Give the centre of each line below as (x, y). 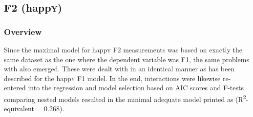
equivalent (19, 109)
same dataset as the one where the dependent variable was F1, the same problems (126, 59)
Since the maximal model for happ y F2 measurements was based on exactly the (123, 50)
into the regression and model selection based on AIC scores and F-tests (136, 88)
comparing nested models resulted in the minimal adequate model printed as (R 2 (125, 98)
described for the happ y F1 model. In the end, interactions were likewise (112, 78)
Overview (23, 31)
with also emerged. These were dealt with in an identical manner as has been (119, 69)
